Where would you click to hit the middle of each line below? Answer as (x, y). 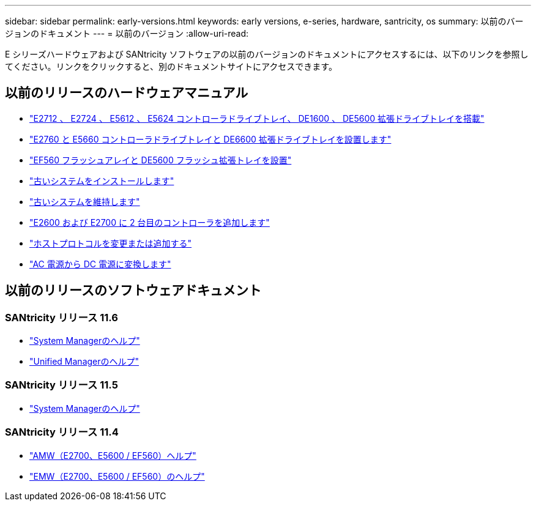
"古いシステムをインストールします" (102, 180)
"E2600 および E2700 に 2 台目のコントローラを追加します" (150, 222)
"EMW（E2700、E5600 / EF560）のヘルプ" (117, 476)
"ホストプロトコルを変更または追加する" (111, 243)
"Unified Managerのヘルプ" (84, 362)
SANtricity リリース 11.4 (62, 432)
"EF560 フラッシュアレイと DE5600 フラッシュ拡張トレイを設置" (161, 160)
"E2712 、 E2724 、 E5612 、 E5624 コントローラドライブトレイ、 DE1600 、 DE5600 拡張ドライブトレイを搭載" (257, 118)
